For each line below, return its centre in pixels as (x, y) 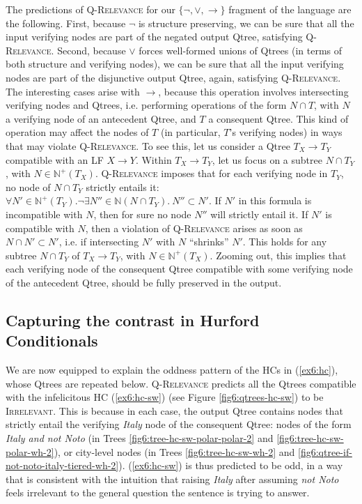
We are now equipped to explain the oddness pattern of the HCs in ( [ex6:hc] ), (172, 370)
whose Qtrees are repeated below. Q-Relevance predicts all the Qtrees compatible (181, 383)
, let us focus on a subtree (267, 159)
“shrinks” (209, 242)
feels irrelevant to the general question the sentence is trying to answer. (158, 492)
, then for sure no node (142, 214)
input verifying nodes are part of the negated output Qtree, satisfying (154, 37)
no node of (28, 186)
